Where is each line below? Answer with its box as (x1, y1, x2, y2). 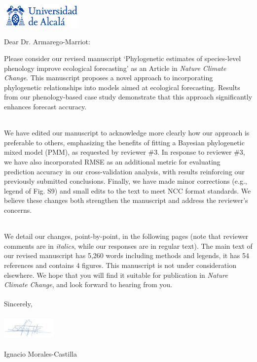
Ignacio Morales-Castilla (4, 349, 77, 359)
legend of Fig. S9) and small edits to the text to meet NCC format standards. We (4, 185, 251, 196)
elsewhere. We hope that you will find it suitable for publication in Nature (4, 269, 228, 280)
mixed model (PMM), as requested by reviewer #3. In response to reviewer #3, (4, 147, 245, 157)
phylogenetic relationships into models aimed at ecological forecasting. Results (4, 82, 240, 92)
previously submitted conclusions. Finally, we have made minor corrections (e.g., (4, 176, 247, 186)
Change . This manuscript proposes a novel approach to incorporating (4, 72, 213, 83)
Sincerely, (4, 298, 33, 309)
